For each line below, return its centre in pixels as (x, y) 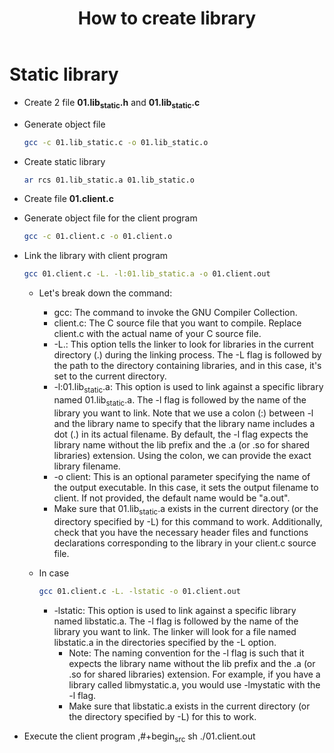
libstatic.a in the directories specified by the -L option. (165, 642)
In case (54, 573)
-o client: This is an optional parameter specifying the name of (182, 476)
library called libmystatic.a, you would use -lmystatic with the (194, 684)
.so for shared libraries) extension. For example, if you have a (194, 674)
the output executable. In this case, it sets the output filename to (186, 487)
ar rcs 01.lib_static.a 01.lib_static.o (109, 180)
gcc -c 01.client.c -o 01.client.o (98, 237)
